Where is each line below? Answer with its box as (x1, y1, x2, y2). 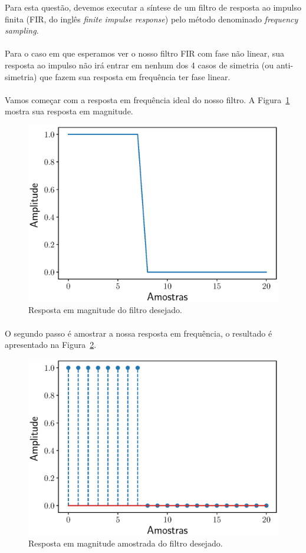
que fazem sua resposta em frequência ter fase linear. (40, 70, 231, 83)
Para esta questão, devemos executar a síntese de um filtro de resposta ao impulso (5, 1, 301, 13)
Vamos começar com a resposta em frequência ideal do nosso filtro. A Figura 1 (5, 93, 290, 106)
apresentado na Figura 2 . (5, 338, 97, 351)
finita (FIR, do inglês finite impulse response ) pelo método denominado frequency (5, 12, 298, 25)
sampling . (5, 24, 39, 37)
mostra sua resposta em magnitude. (5, 105, 133, 117)
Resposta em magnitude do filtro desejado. (28, 304, 183, 316)
